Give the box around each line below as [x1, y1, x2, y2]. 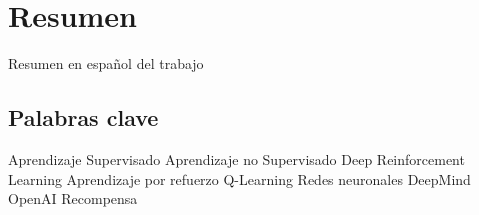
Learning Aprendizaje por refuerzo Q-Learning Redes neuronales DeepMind [8, 168, 471, 189]
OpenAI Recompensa [8, 188, 138, 209]
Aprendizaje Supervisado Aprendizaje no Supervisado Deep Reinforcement [8, 148, 465, 169]
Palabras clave [8, 102, 159, 133]
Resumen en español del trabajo [8, 53, 204, 74]
